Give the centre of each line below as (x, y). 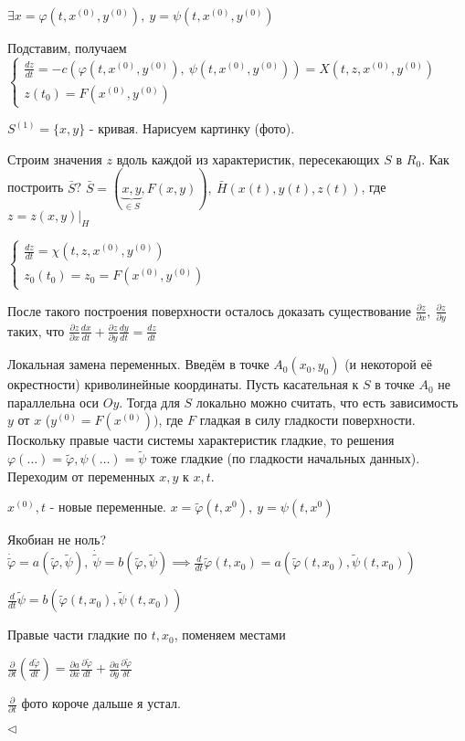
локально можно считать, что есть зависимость (327, 402)
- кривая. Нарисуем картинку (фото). (192, 128)
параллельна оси (53, 402)
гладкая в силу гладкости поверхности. (307, 420)
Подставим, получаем (67, 48)
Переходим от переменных (81, 476)
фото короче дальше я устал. (101, 703)
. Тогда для (149, 402)
